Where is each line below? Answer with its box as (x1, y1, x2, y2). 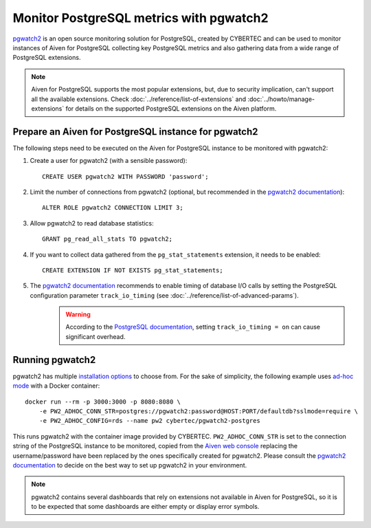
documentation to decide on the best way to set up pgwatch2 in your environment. (12, 461, 247, 469)
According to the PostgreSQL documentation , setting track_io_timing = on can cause (65, 323, 321, 331)
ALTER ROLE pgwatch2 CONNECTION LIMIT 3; (42, 203, 183, 212)
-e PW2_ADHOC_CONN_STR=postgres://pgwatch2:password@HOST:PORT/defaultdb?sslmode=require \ (38, 407, 359, 415)
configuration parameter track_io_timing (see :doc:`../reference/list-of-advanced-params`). (30, 291, 299, 299)
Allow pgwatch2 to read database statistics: (30, 219, 154, 227)
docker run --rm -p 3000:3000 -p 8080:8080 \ (25, 397, 181, 406)
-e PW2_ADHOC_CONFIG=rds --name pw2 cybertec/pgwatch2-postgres (38, 417, 260, 425)
